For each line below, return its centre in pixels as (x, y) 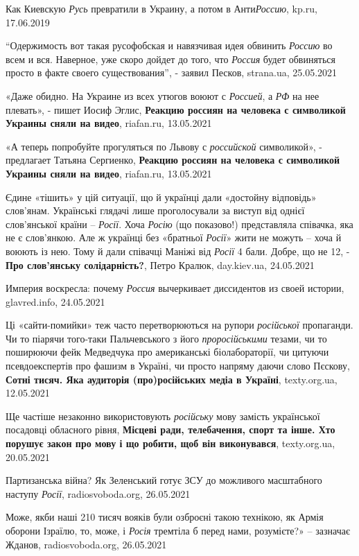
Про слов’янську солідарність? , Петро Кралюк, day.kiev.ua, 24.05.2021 (160, 264)
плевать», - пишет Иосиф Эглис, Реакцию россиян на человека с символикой (176, 109)
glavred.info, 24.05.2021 (55, 301)
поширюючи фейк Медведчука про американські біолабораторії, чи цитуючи (167, 352)
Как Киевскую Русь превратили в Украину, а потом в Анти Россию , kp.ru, (161, 8)
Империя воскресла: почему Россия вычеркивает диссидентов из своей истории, (175, 288)
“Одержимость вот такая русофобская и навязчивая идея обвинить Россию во (169, 45)
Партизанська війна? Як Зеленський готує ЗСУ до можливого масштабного (164, 480)
